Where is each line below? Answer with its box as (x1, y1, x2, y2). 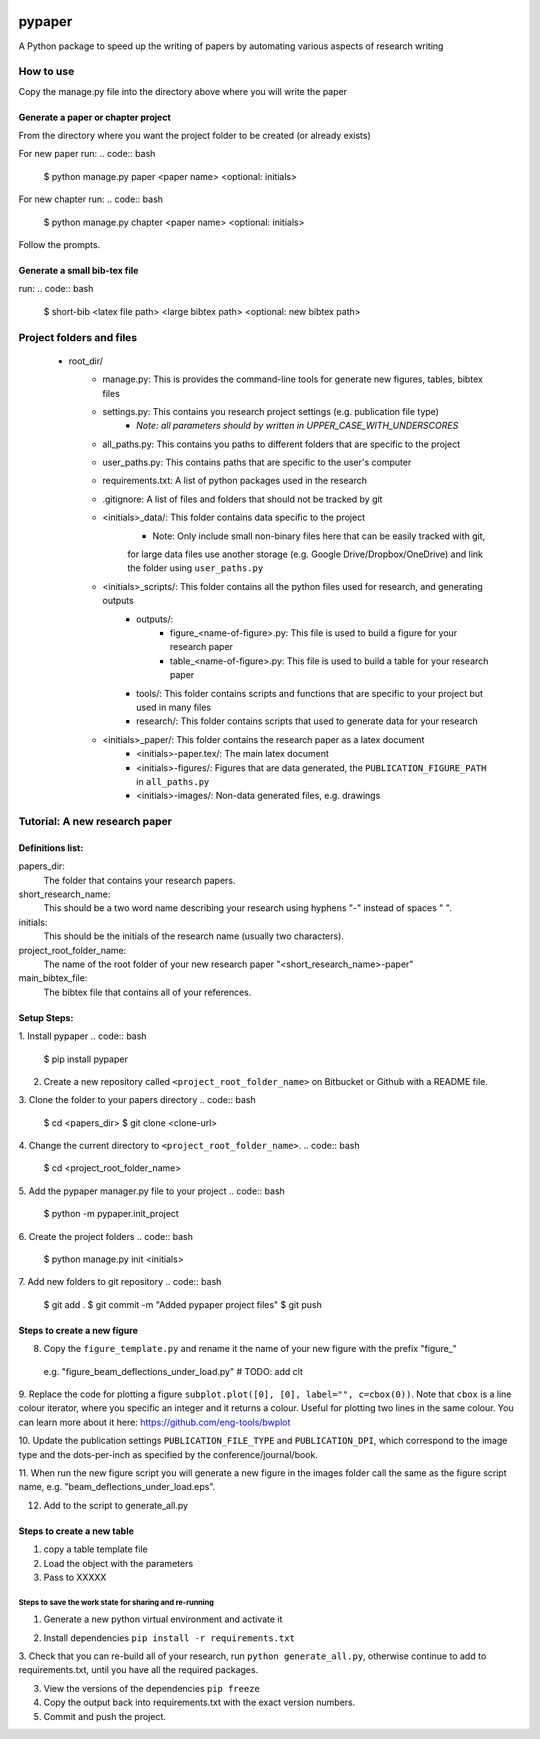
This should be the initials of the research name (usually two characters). (43, 930, 345, 942)
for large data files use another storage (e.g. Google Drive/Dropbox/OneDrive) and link (127, 548, 484, 560)
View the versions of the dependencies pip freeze (43, 1682, 260, 1694)
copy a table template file (43, 1543, 149, 1555)
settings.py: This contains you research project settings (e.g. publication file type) (102, 405, 440, 417)
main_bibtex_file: (18, 972, 88, 984)
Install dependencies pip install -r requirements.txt (43, 1631, 295, 1644)
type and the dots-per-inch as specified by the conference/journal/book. (18, 1448, 319, 1460)
